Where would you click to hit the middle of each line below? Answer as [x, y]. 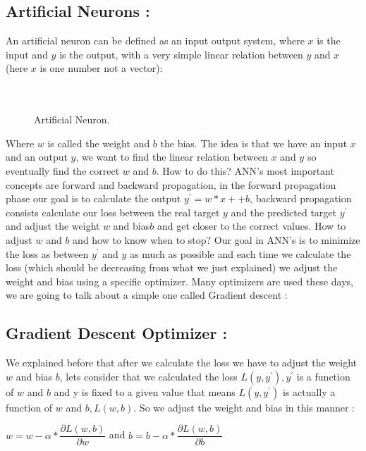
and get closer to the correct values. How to [251, 226]
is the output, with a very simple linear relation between [181, 54]
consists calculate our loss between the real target [113, 212]
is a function [323, 376]
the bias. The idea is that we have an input [254, 143]
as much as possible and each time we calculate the [240, 253]
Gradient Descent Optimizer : [117, 333]
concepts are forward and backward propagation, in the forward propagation [171, 184]
